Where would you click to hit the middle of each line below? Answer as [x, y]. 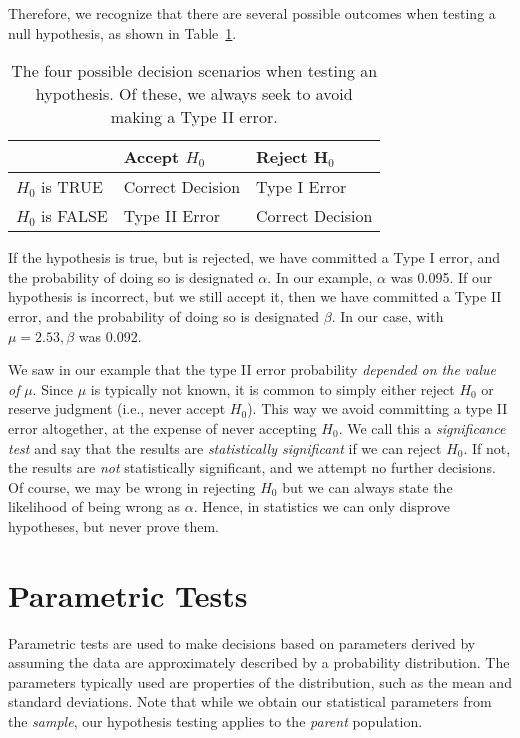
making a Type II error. [194, 117]
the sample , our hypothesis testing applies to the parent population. [215, 721]
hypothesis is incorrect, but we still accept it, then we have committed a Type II [255, 296]
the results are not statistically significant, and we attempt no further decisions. [252, 467]
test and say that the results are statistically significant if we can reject [225, 447]
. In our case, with [387, 315]
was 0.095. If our [441, 276]
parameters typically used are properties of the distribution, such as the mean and [260, 681]
